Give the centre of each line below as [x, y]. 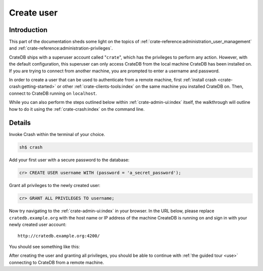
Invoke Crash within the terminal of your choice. [57, 135]
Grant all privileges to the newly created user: [55, 186]
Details [20, 123]
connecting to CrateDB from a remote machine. [56, 262]
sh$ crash [31, 147]
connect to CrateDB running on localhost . [53, 93]
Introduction [28, 30]
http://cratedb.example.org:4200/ [59, 236]
